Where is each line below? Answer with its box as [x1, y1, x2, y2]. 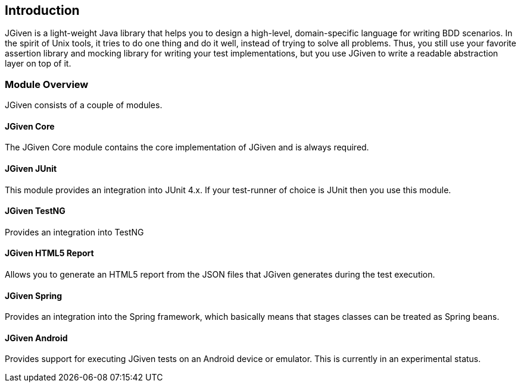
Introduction [5, 3, 80, 18]
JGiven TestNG [5, 206, 65, 216]
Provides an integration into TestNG [5, 226, 144, 237]
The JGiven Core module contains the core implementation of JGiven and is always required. [5, 142, 369, 153]
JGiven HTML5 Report [5, 248, 94, 259]
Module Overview [5, 78, 89, 90]
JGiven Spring [5, 290, 63, 301]
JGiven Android [5, 332, 68, 343]
